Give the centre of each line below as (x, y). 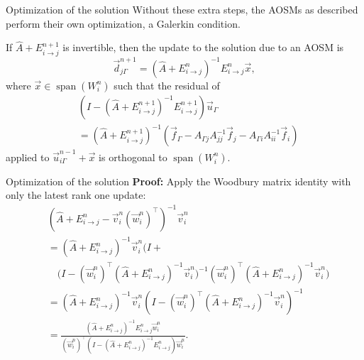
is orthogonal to (133, 157)
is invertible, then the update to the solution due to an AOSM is (203, 47)
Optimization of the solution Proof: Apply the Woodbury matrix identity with (178, 181)
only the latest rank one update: (76, 195)
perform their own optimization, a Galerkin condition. (123, 23)
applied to (28, 157)
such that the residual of (167, 85)
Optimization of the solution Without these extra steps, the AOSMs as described (182, 9)
